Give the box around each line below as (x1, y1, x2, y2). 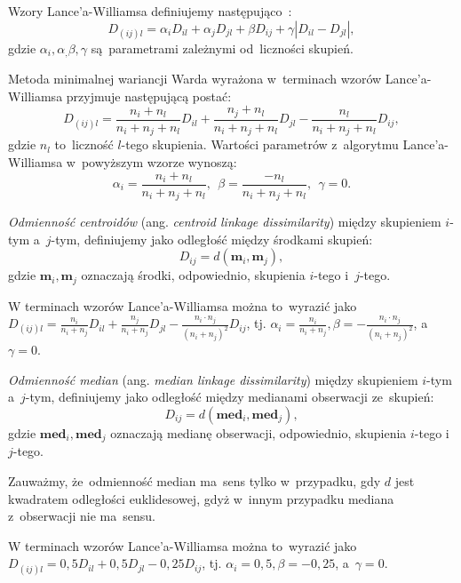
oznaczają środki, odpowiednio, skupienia (81, 266, 306, 284)
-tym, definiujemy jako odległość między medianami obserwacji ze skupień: (25, 387, 434, 406)
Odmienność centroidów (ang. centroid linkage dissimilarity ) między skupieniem (8, 212, 441, 231)
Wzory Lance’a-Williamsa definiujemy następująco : (8, 2, 292, 20)
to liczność (54, 135, 114, 154)
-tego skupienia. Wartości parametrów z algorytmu (121, 135, 399, 154)
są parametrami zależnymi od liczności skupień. (91, 38, 354, 57)
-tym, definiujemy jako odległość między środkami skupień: (51, 229, 373, 248)
